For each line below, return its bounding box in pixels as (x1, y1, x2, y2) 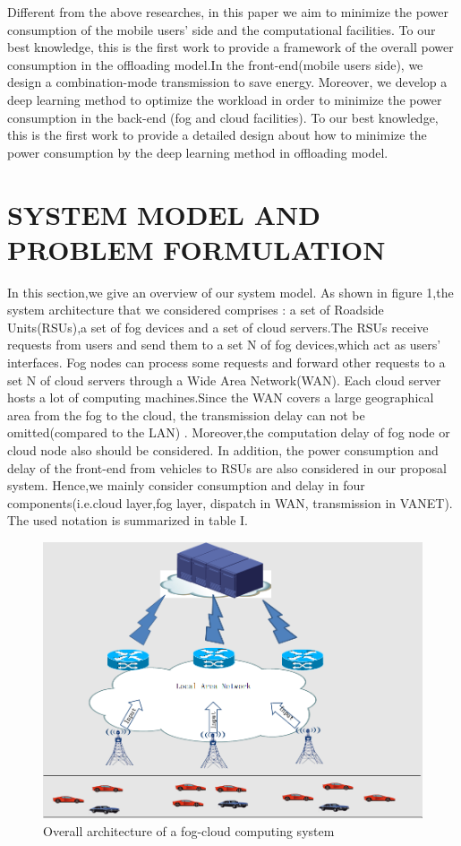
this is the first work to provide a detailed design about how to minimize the (7, 125, 427, 144)
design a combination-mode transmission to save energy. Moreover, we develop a (7, 73, 448, 91)
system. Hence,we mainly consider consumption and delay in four (7, 476, 365, 495)
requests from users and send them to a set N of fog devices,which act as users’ (7, 335, 441, 354)
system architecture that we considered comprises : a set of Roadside (7, 300, 384, 319)
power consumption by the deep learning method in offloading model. (7, 142, 388, 161)
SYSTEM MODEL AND (7, 195, 320, 232)
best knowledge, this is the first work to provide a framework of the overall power (7, 38, 454, 56)
